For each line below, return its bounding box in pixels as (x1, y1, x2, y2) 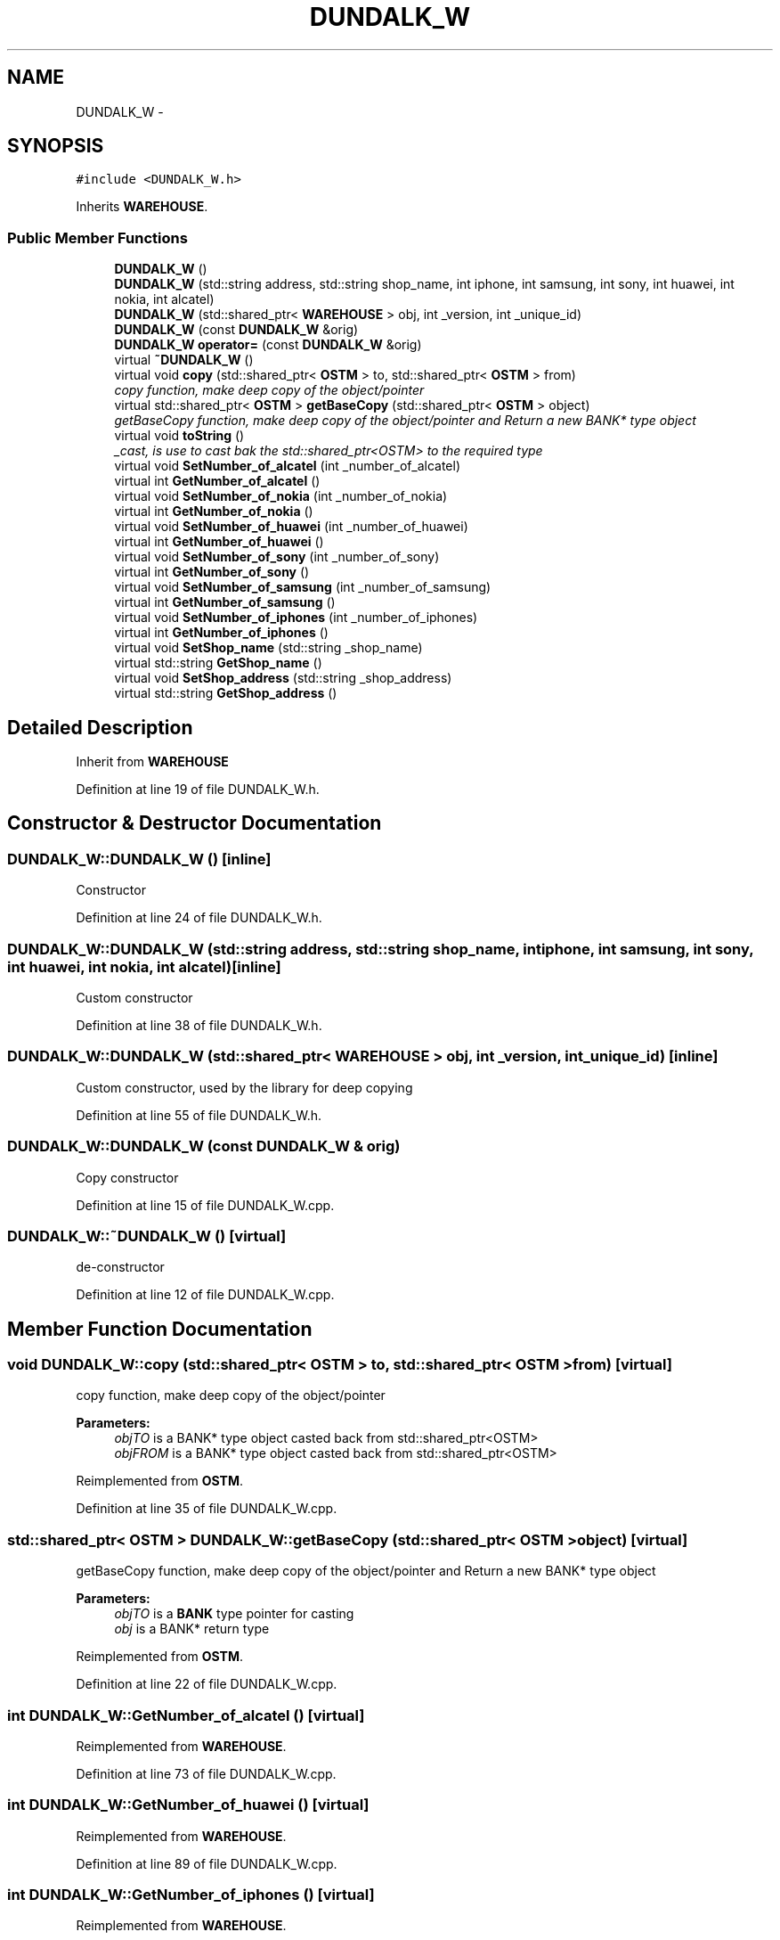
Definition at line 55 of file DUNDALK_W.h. (76, 1107, 321, 1123)
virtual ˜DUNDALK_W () (114, 352, 254, 368)
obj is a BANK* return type (114, 1621, 270, 1637)
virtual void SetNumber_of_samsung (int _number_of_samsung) (114, 579, 492, 595)
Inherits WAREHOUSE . (76, 199, 208, 215)
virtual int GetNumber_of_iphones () (114, 625, 329, 641)
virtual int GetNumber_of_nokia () (114, 503, 313, 520)
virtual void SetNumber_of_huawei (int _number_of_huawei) (114, 519, 468, 535)
